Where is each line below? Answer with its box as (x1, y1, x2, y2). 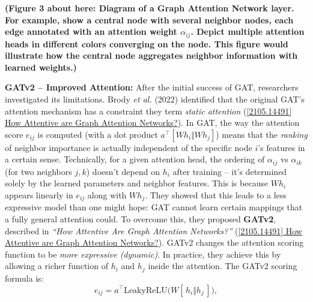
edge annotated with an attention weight (5, 25, 177, 38)
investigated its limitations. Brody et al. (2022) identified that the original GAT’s (5, 93, 305, 105)
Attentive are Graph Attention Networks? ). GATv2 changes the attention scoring (5, 236, 304, 249)
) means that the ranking (216, 128, 308, 140)
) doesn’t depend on (86, 165, 160, 177)
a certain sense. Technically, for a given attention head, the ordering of (5, 153, 265, 165)
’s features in (258, 141, 305, 153)
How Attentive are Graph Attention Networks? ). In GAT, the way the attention (5, 116, 300, 129)
